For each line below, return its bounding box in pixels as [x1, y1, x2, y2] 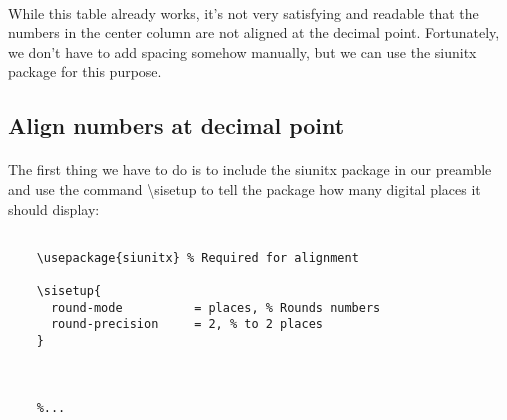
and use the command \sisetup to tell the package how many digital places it [8, 178, 481, 199]
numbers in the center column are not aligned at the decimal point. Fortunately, [8, 22, 500, 43]
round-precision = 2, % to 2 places [50, 317, 323, 332]
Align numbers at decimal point [8, 110, 345, 141]
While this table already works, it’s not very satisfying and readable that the [8, 2, 479, 23]
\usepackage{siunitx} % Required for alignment [36, 250, 359, 265]
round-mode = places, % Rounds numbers [50, 300, 381, 315]
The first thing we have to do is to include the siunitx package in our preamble [8, 159, 492, 180]
